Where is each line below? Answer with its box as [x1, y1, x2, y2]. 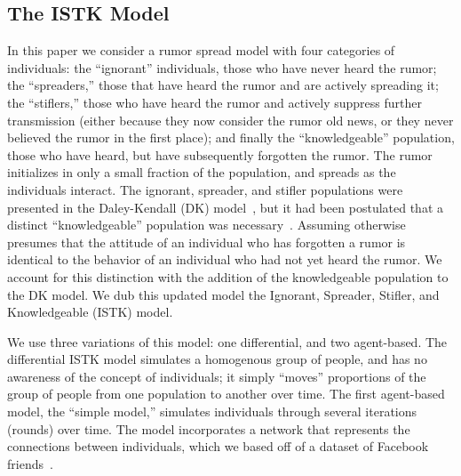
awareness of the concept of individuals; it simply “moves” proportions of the [7, 367, 426, 385]
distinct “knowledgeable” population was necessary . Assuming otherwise [7, 215, 406, 234]
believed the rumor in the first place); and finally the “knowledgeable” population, [7, 128, 455, 147]
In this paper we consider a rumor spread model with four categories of [7, 41, 395, 60]
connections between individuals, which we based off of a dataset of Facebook [7, 437, 429, 456]
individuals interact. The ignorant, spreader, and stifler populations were [7, 180, 403, 198]
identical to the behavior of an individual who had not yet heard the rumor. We [7, 250, 442, 269]
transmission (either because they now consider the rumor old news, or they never [7, 110, 454, 129]
